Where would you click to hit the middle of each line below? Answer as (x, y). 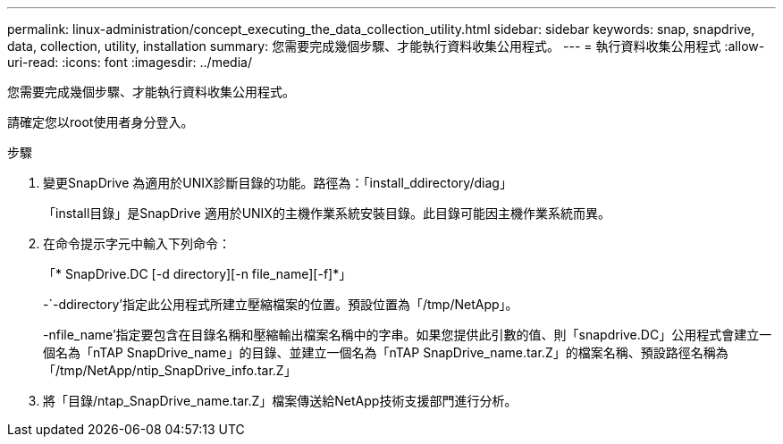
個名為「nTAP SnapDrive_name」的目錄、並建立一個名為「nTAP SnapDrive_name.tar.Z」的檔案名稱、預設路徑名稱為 (386, 352)
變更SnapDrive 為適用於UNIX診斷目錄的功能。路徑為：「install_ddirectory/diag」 (278, 183)
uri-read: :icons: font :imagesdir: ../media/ (130, 62)
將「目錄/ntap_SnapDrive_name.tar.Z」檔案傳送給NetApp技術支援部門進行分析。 (280, 401)
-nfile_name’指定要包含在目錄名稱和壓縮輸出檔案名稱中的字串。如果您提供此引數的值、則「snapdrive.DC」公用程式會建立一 (408, 335)
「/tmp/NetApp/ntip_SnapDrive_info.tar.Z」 (170, 370)
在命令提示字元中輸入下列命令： (137, 243)
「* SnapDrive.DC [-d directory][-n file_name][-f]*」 (198, 274)
